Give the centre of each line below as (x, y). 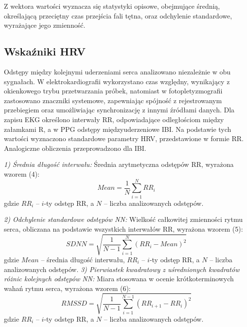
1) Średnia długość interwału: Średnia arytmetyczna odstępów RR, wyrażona (119, 164)
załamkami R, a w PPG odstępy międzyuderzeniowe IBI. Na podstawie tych (118, 129)
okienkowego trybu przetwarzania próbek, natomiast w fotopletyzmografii (113, 91)
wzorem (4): (22, 173)
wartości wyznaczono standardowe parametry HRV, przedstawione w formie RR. (124, 138)
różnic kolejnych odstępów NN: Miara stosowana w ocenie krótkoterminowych (119, 279)
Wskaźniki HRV (45, 51)
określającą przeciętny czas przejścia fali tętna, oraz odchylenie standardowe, (118, 15)
